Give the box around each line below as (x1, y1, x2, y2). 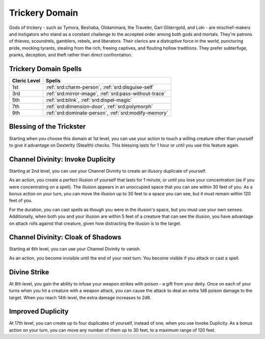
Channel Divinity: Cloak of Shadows (9, 233, 122, 241)
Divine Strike (9, 268, 49, 276)
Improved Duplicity (9, 307, 69, 316)
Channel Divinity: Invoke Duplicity (9, 155, 115, 163)
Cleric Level (12, 78, 41, 84)
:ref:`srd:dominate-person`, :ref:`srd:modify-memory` (46, 109, 169, 116)
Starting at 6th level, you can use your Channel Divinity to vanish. (9, 246, 141, 252)
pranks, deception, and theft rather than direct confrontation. (9, 52, 132, 58)
